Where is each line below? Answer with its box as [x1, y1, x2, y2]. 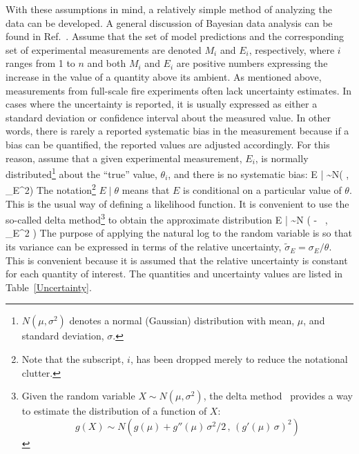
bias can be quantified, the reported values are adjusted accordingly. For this [6, 137, 330, 151]
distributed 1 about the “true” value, [6, 165, 157, 181]
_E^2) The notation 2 [6, 181, 96, 197]
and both [87, 56, 126, 70]
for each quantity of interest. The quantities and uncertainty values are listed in [6, 266, 343, 281]
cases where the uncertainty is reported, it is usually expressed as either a [6, 97, 318, 111]
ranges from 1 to [6, 56, 75, 70]
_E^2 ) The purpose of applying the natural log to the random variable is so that [6, 226, 352, 240]
